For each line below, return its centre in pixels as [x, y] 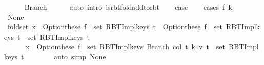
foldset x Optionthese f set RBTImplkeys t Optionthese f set [115, 27]
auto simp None [80, 56]
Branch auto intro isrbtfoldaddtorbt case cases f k [128, 7]
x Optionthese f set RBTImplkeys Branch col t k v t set [125, 46]
